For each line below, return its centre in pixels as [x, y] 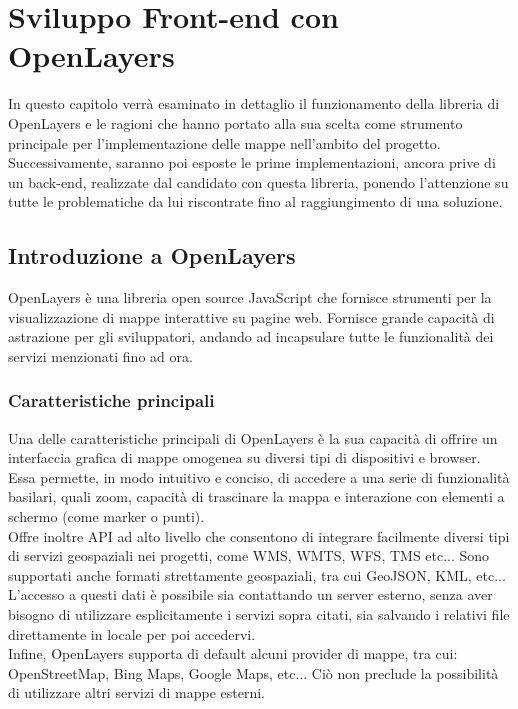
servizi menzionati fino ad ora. [100, 355]
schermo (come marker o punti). [106, 516]
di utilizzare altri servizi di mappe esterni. [136, 692]
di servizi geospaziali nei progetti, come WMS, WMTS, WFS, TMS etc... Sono [249, 555]
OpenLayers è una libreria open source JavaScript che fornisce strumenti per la [250, 297]
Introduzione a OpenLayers [152, 255]
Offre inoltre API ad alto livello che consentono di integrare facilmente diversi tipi [259, 535]
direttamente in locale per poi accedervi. [132, 633]
